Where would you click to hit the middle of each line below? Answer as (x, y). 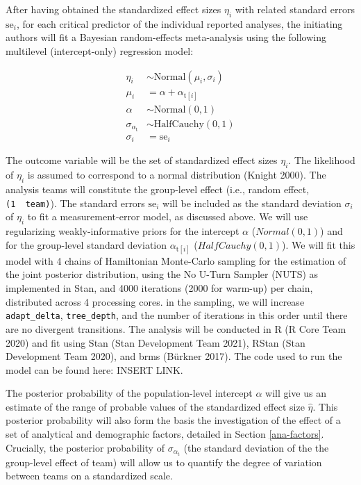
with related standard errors (295, 9)
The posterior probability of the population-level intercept (129, 393)
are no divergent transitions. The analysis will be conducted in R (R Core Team (176, 328)
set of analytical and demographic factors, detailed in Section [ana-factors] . (165, 434)
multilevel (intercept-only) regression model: (100, 50)
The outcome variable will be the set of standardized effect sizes (142, 160)
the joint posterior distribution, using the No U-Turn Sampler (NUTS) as (162, 274)
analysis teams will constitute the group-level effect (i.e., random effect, (158, 189)
